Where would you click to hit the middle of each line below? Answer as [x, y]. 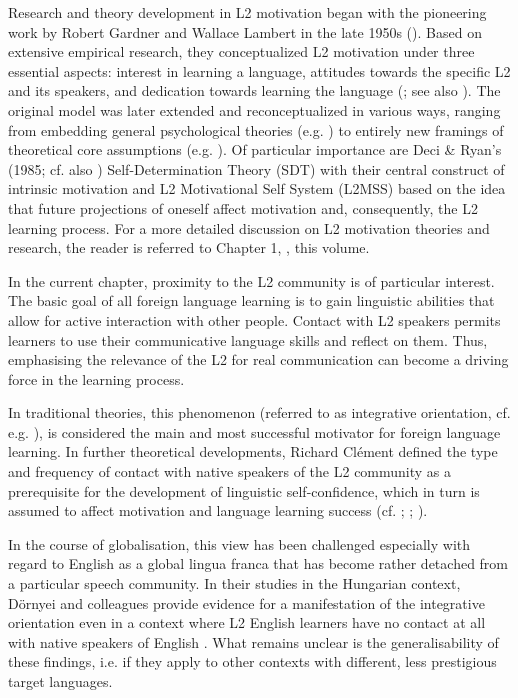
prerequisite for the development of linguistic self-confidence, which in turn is [244, 490]
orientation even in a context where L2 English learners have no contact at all [247, 622]
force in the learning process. [96, 378]
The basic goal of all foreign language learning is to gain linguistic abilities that [251, 300]
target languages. [60, 681]
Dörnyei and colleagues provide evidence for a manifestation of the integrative [246, 602]
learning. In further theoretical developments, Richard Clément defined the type [253, 451]
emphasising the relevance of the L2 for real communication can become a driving [258, 359]
